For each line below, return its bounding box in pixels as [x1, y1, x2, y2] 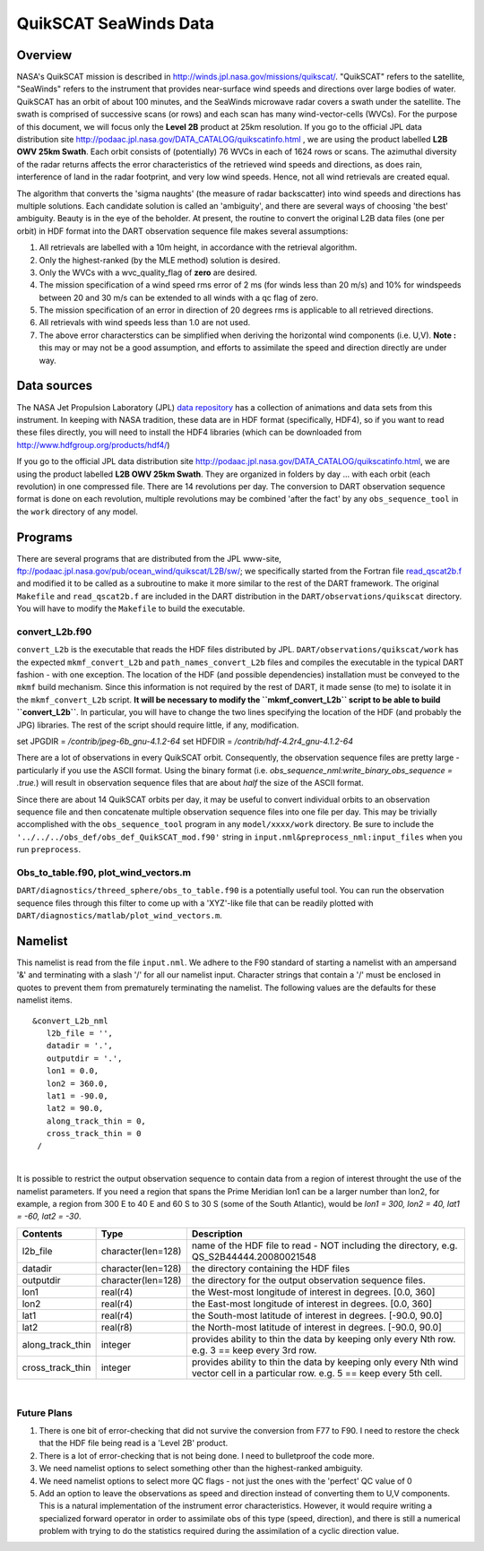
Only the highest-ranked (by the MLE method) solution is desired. [39, 254, 281, 265]
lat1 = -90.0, [46, 1090, 108, 1101]
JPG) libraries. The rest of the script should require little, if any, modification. [16, 719, 299, 730]
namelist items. [16, 995, 73, 1005]
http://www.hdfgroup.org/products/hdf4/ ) [16, 439, 170, 450]
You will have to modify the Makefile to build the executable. [16, 603, 246, 614]
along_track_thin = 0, [46, 1116, 147, 1126]
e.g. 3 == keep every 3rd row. [191, 1344, 317, 1357]
